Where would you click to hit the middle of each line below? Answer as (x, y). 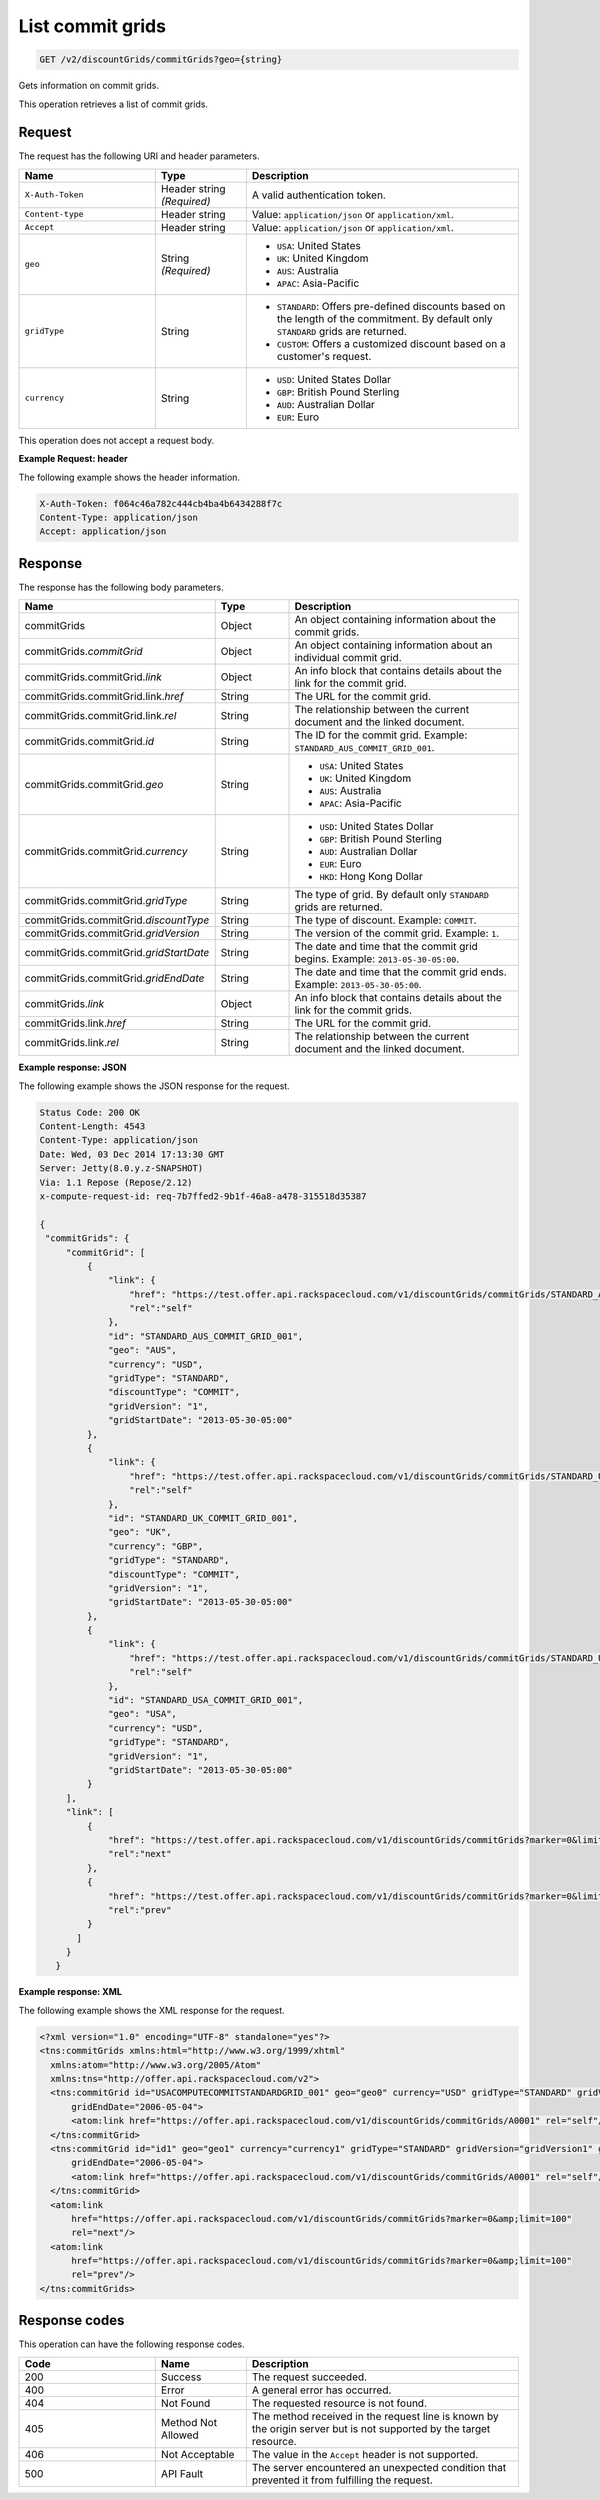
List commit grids (92, 26)
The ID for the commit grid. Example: (381, 735)
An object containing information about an (393, 645)
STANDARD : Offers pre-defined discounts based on (391, 306)
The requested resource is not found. (339, 2403)
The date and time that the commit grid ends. (400, 972)
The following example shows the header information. (129, 477)
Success (181, 2377)
